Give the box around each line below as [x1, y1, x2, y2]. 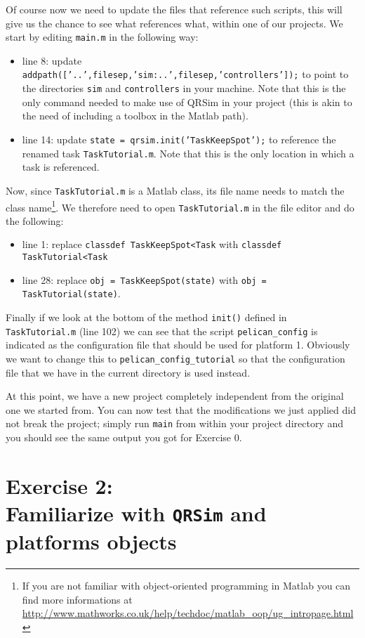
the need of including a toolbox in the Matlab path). [22, 108, 248, 123]
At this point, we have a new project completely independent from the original [6, 389, 344, 403]
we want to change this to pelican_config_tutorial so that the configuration [6, 351, 345, 365]
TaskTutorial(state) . [22, 286, 121, 301]
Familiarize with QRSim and [6, 499, 267, 527]
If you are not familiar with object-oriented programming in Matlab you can [22, 578, 351, 593]
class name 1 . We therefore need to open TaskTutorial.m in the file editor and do [6, 197, 354, 214]
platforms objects [6, 527, 177, 556]
